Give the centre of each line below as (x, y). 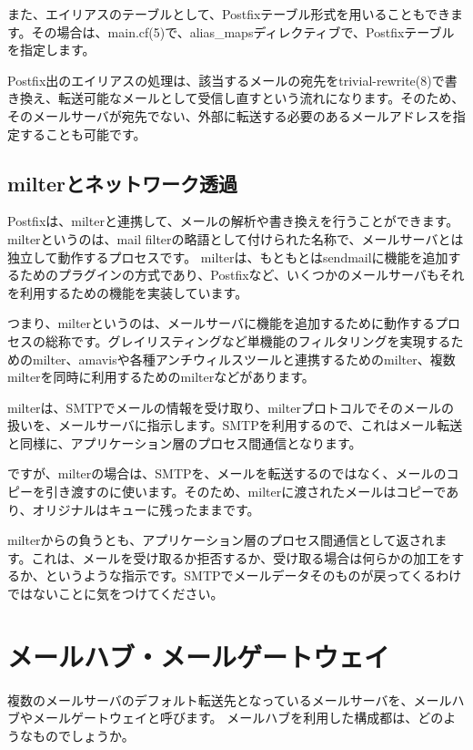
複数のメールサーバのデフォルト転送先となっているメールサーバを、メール (230, 699)
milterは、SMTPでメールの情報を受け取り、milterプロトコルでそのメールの (231, 407)
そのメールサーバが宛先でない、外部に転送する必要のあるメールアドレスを (230, 115)
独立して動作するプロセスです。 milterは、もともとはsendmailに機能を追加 (228, 257)
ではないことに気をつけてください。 (116, 594)
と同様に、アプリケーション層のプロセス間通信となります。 (185, 442)
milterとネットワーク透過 (122, 183)
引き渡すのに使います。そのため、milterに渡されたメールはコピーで (246, 492)
